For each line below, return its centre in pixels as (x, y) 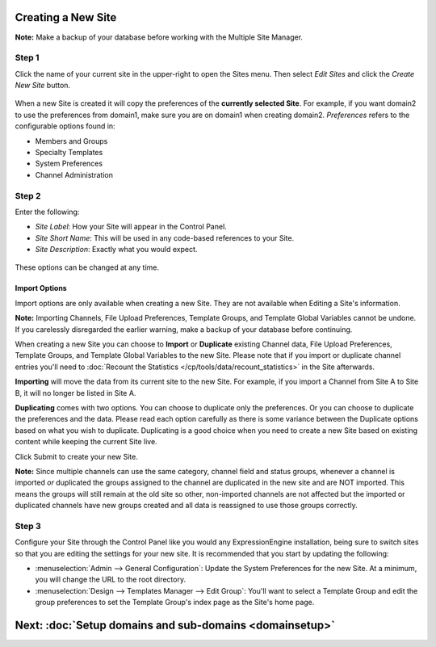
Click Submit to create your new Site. (77, 456)
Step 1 (27, 58)
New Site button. (43, 86)
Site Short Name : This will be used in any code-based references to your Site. (165, 237)
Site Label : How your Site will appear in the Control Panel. (131, 227)
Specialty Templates (69, 152)
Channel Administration (74, 174)
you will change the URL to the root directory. (110, 580)
